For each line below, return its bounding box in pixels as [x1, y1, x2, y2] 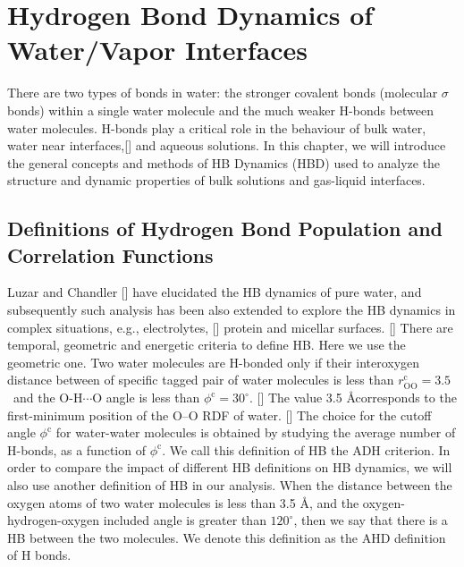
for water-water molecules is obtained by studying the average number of [55, 423, 456, 442]
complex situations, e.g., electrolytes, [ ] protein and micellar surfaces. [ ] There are [7, 317, 453, 336]
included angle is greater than [103, 511, 266, 529]
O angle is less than [92, 388, 200, 407]
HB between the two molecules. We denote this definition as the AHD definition [7, 528, 446, 546]
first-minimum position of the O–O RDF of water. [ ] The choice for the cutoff [7, 405, 432, 424]
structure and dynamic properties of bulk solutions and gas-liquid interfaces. [7, 171, 426, 190]
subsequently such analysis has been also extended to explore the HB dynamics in [7, 300, 456, 319]
